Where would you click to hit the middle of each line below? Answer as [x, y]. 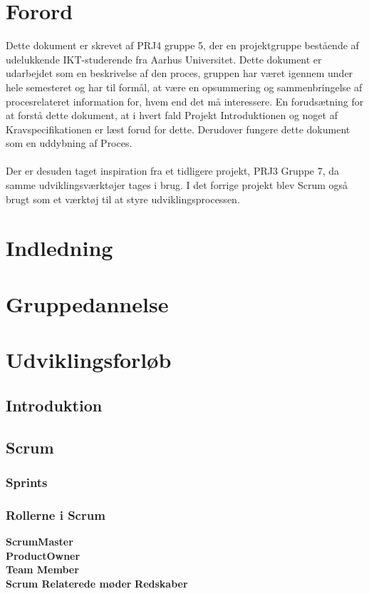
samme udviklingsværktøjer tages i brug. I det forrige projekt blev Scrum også [177, 185]
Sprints [27, 482]
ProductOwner [43, 555]
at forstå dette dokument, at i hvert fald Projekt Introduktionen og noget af [172, 115]
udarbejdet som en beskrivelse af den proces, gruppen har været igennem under [180, 73]
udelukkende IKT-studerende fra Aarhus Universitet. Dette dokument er [164, 59]
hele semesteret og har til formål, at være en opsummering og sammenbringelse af [184, 87]
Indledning [59, 248]
